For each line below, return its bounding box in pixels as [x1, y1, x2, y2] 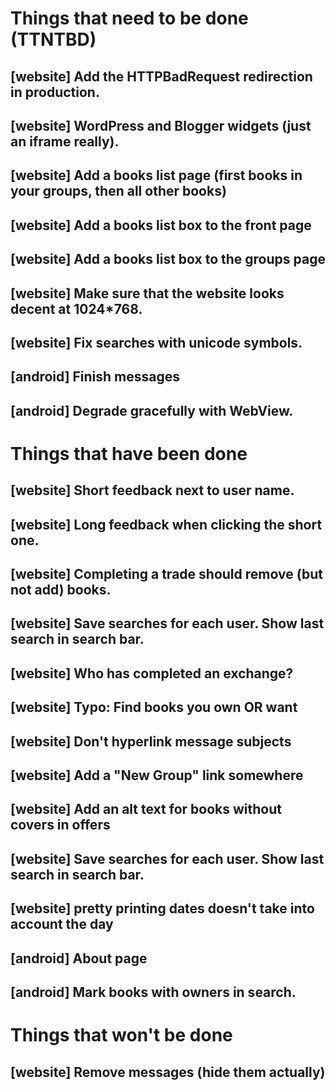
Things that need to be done [10, 7, 249, 30]
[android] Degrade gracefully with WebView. [10, 402, 294, 419]
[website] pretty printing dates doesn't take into [10, 900, 315, 917]
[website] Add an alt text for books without [10, 801, 282, 818]
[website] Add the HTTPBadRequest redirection [10, 68, 313, 85]
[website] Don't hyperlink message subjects [10, 733, 292, 750]
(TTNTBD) [10, 28, 97, 51]
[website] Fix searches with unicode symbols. [10, 334, 303, 351]
